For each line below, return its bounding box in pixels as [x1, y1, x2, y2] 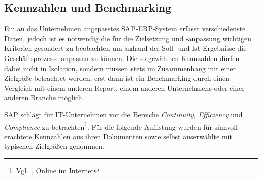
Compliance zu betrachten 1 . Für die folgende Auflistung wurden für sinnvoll [4, 120, 238, 132]
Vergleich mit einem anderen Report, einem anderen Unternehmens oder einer [4, 82, 245, 93]
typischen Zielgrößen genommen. [4, 141, 104, 151]
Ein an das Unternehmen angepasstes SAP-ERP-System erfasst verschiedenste [4, 23, 246, 34]
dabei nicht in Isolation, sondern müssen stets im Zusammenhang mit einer [4, 63, 236, 73]
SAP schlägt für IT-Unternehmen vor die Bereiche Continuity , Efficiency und [4, 109, 243, 120]
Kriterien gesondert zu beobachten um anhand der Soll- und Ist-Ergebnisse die [4, 43, 247, 53]
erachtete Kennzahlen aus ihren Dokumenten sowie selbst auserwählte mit [4, 131, 232, 141]
